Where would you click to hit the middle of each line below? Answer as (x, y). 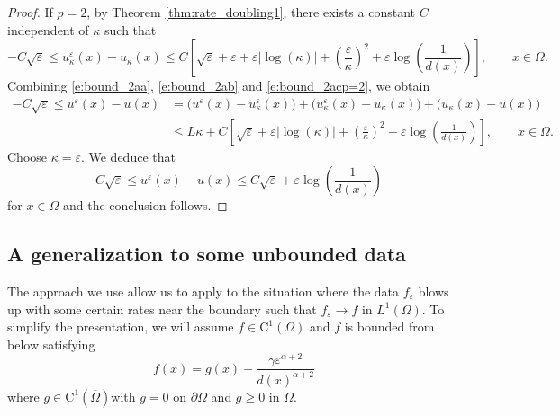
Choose (27, 156)
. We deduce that (128, 156)
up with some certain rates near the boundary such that (162, 309)
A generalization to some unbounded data (207, 254)
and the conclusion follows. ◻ (145, 205)
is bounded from (389, 327)
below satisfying (51, 344)
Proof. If (30, 12)
